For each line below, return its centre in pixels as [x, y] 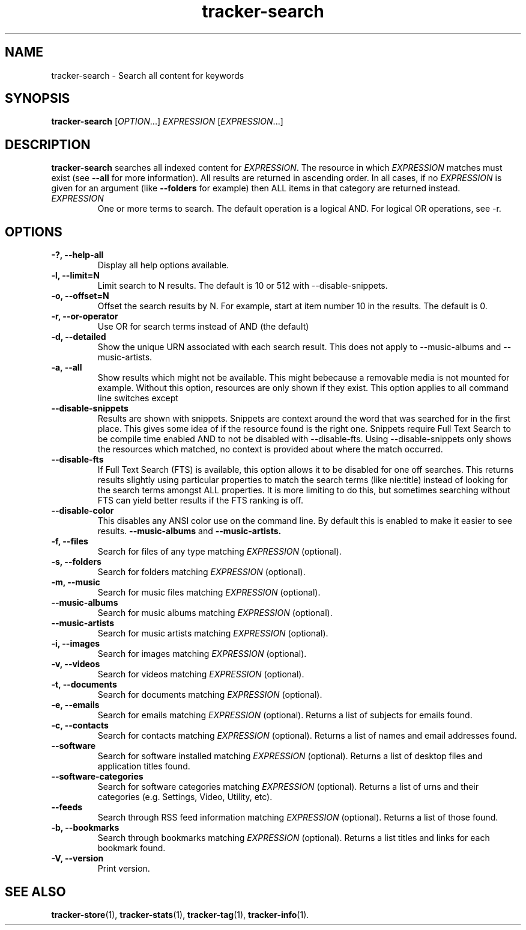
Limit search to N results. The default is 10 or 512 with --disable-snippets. [243, 286]
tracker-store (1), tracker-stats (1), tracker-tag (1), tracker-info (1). [180, 914]
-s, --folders [76, 562]
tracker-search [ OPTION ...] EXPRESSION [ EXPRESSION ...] [167, 122]
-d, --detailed [79, 337]
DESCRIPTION [48, 144]
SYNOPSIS [38, 99]
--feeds [67, 807]
